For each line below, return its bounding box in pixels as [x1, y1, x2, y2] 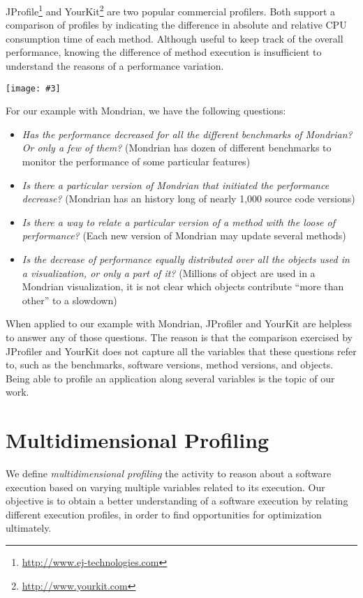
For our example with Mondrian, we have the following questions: [6, 103, 286, 118]
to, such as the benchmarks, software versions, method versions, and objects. [6, 357, 334, 372]
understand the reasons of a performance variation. [6, 59, 224, 73]
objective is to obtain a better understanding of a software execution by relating [6, 493, 348, 508]
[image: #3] [6, 83, 61, 94]
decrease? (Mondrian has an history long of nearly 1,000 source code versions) [22, 191, 355, 206]
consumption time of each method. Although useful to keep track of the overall [6, 31, 343, 45]
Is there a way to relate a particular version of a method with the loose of [22, 214, 336, 229]
